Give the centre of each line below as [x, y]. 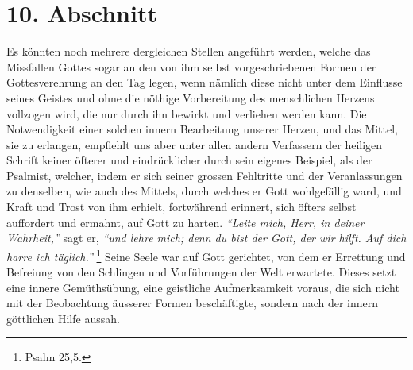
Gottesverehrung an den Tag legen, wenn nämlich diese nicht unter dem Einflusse [205, 82]
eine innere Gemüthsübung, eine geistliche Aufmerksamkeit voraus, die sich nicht [203, 287]
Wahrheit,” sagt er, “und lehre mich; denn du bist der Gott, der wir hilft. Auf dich [206, 238]
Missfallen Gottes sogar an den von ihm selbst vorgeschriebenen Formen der [191, 66]
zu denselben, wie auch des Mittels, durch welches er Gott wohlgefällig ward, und [204, 191]
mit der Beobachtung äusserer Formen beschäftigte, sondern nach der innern [193, 303]
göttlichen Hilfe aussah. [63, 318]
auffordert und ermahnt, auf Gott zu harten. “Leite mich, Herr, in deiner [185, 222]
